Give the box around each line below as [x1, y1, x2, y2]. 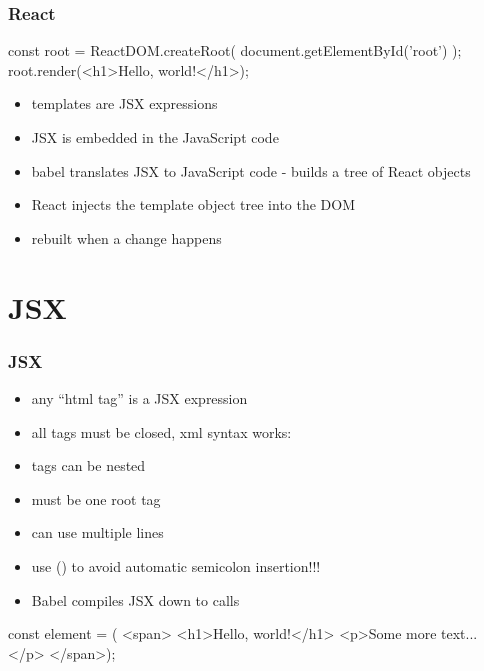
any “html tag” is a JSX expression [31, 387, 248, 408]
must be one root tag [31, 488, 161, 509]
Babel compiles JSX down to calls [31, 589, 240, 610]
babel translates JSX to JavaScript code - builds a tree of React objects [31, 160, 471, 181]
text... [441, 623, 478, 644]
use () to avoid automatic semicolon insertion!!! [31, 555, 321, 576]
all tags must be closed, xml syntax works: [31, 421, 292, 442]
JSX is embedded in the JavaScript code [31, 127, 279, 147]
